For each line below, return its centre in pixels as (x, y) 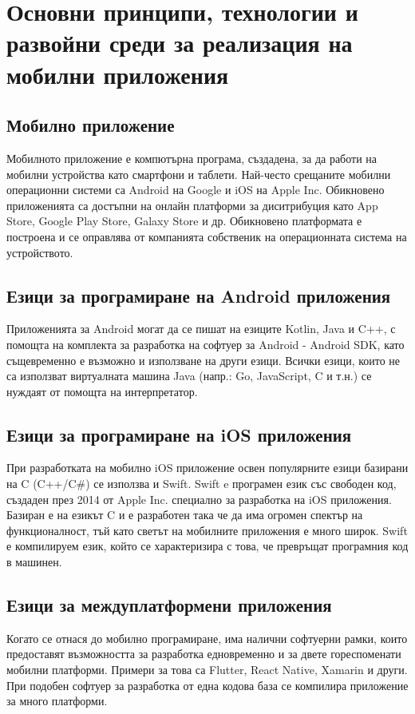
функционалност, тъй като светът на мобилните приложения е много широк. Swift (207, 530)
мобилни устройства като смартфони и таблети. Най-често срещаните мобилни (199, 174)
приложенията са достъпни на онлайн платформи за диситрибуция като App (192, 205)
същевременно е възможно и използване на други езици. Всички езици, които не (204, 360)
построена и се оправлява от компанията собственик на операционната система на (207, 236)
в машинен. (34, 562)
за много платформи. (57, 701)
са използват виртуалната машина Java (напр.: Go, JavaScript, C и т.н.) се (189, 376)
